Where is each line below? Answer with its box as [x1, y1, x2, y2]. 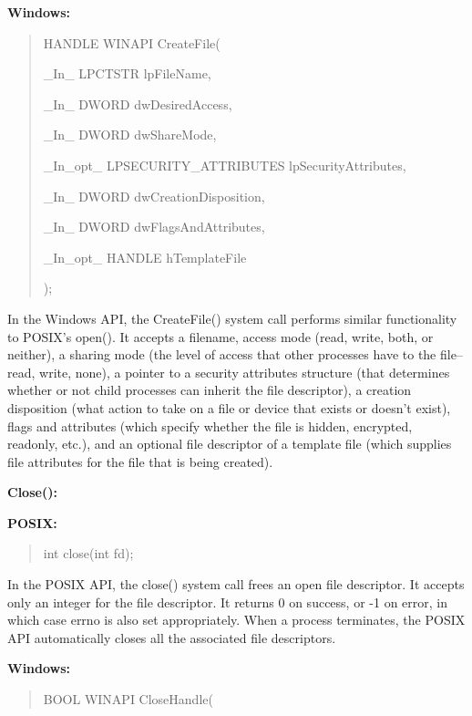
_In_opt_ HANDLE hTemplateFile [43, 247, 247, 266]
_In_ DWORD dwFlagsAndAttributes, [43, 217, 265, 236]
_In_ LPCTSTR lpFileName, [43, 64, 211, 83]
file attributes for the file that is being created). [7, 451, 273, 471]
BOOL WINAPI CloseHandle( [43, 690, 213, 709]
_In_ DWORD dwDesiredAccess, [43, 94, 232, 113]
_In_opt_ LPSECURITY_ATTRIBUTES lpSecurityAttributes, [43, 155, 406, 174]
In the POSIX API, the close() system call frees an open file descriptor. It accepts [7, 575, 465, 594]
